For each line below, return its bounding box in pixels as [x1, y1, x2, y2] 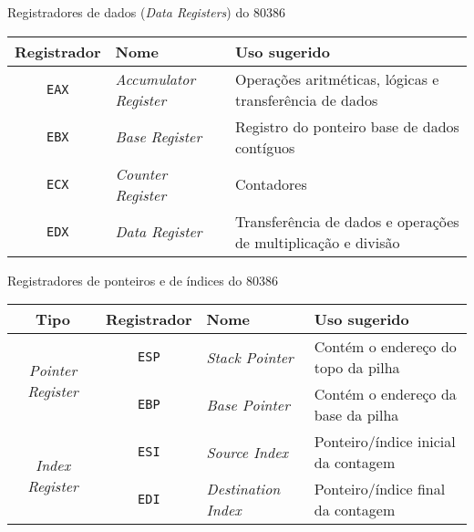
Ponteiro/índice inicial [314, 431, 456, 453]
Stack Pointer [206, 346, 294, 368]
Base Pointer [206, 393, 290, 415]
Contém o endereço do [314, 336, 457, 358]
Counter [115, 162, 168, 184]
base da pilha [314, 404, 399, 426]
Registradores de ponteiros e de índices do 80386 [7, 270, 278, 289]
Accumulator [115, 68, 196, 89]
